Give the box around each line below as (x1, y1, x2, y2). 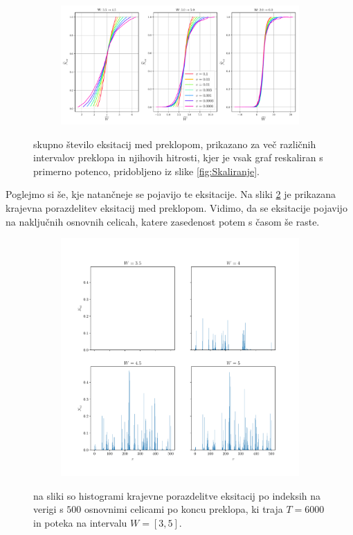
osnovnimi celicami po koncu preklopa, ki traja (84, 502, 283, 516)
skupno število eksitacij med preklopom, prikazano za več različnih (33, 136, 316, 151)
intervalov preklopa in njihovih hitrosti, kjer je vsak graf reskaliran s (33, 150, 323, 165)
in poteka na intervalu (33, 515, 127, 529)
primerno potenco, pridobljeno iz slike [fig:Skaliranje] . (33, 163, 260, 178)
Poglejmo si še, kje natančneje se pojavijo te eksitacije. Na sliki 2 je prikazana (6, 187, 336, 201)
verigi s (33, 502, 64, 516)
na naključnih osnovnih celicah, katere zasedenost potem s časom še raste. (6, 214, 320, 228)
